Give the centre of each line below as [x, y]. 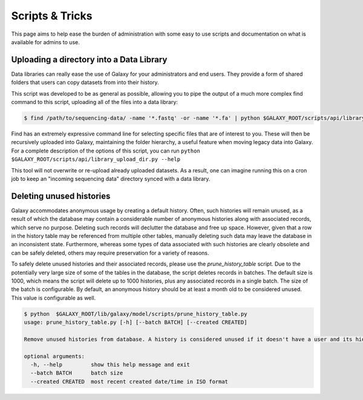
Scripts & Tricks [52, 16]
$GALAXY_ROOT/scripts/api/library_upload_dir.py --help [96, 159]
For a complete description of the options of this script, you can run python [106, 151]
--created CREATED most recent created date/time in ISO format [129, 382]
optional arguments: [54, 356]
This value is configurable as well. [54, 298]
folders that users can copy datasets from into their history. [85, 82]
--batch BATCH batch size [77, 373]
